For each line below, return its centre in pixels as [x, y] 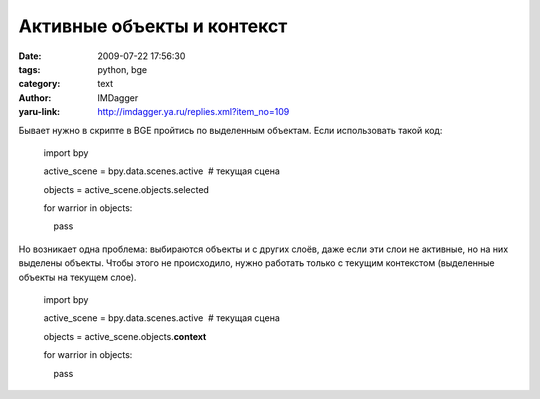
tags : [29, 69]
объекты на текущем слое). [77, 277]
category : [39, 84]
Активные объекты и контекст [153, 26]
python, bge [122, 69]
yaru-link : [39, 112]
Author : [35, 97]
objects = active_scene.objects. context [125, 336]
